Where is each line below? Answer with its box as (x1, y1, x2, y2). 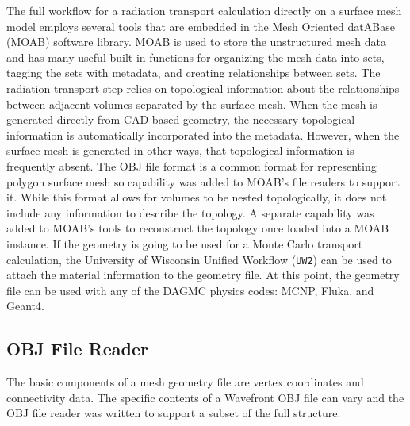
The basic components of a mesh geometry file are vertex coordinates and (6, 374, 364, 390)
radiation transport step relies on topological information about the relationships (6, 79, 400, 96)
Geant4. (6, 297, 44, 314)
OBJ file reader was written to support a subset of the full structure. (6, 405, 341, 421)
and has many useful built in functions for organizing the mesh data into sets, (6, 48, 385, 65)
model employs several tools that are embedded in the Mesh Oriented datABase (6, 17, 395, 34)
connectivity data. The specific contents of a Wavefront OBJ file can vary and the (6, 389, 404, 405)
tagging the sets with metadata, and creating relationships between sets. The (6, 64, 381, 81)
